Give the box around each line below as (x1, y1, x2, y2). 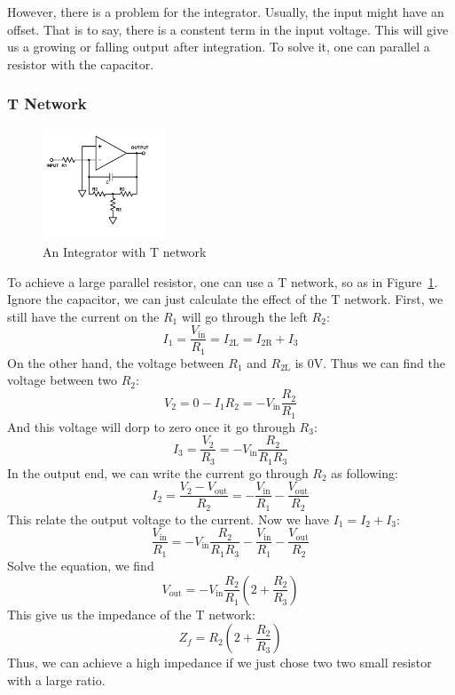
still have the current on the (7, 307, 160, 325)
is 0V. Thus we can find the (294, 353, 445, 371)
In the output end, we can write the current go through (7, 463, 309, 482)
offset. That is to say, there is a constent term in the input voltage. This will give (7, 20, 449, 38)
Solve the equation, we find (7, 555, 154, 574)
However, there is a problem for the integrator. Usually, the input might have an (7, 3, 444, 20)
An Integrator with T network (43, 242, 207, 260)
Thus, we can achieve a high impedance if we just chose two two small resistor (7, 653, 432, 672)
